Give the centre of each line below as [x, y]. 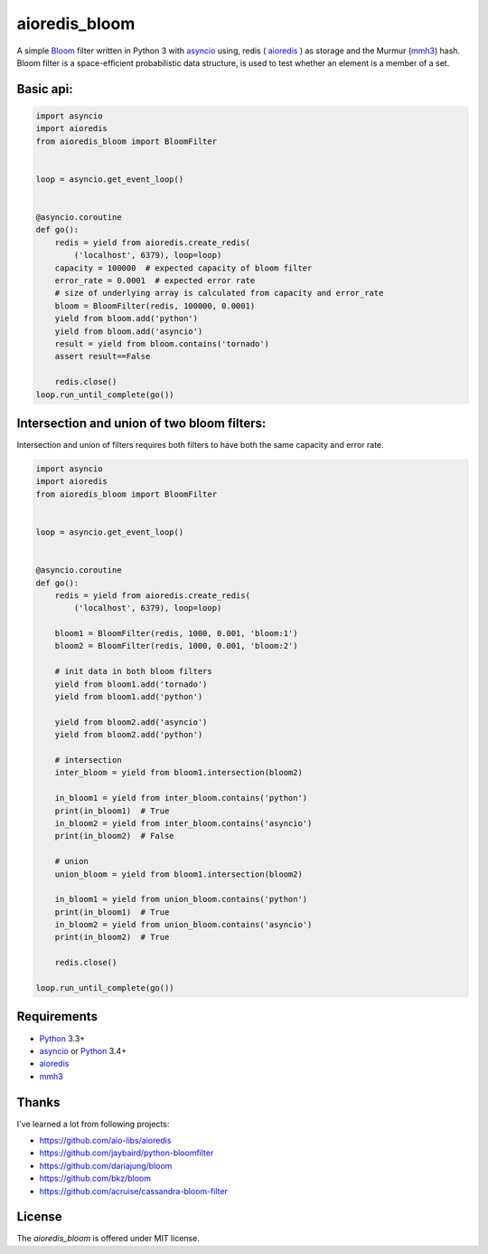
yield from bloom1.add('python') [129, 697]
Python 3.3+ [62, 1038]
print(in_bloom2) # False [115, 836]
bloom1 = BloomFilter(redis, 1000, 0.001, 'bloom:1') [176, 634]
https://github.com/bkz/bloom [95, 1178]
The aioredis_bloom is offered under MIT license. [108, 1239]
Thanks [38, 1102]
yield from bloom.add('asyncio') [129, 331]
